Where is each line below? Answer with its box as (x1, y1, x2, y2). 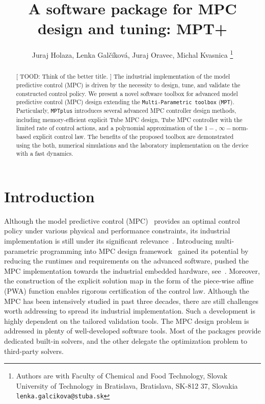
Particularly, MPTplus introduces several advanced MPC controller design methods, (16, 106, 236, 115)
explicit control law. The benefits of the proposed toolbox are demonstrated (33, 132, 234, 140)
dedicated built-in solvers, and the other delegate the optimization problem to (4, 335, 248, 346)
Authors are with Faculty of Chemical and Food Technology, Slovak (16, 370, 228, 381)
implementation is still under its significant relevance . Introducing (4, 235, 213, 246)
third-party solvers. (4, 345, 64, 356)
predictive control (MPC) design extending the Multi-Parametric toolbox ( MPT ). (16, 98, 234, 106)
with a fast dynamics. (16, 149, 73, 158)
